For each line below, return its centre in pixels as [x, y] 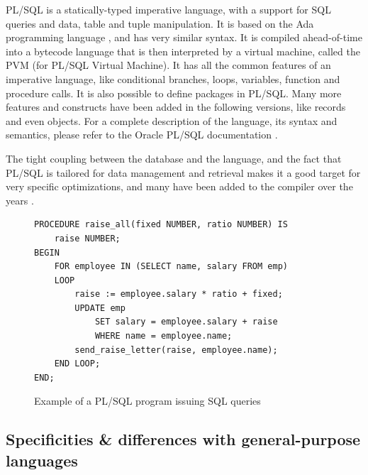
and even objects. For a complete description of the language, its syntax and [172, 120]
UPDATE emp [100, 308]
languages [42, 460]
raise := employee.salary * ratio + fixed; [179, 294]
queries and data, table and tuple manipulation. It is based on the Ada [160, 23]
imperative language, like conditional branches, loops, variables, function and [173, 78]
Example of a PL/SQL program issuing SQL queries [147, 401]
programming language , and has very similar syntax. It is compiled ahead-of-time [184, 37]
